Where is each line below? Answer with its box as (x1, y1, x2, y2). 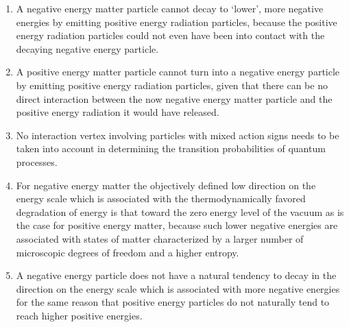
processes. (16, 154, 58, 169)
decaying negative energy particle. (16, 41, 159, 56)
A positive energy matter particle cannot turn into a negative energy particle (16, 64, 340, 79)
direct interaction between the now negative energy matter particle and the (16, 91, 333, 106)
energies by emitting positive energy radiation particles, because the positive (16, 14, 337, 29)
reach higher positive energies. (16, 308, 143, 322)
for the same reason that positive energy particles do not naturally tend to (16, 295, 330, 309)
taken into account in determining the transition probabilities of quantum (16, 141, 326, 156)
